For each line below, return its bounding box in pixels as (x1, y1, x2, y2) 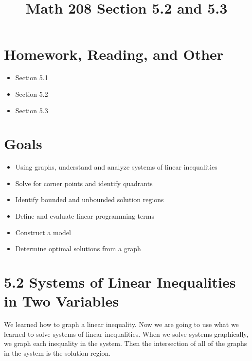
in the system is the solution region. (4, 347, 111, 358)
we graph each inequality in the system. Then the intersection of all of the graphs (4, 338, 247, 348)
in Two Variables (4, 291, 119, 311)
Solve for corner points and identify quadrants (15, 178, 153, 188)
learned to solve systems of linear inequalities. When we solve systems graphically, (4, 328, 249, 339)
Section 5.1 (15, 72, 48, 83)
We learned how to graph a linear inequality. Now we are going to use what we (4, 319, 239, 329)
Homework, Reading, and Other (4, 44, 224, 64)
